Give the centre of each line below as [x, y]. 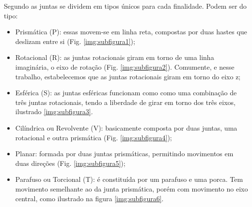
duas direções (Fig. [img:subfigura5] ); [70, 163]
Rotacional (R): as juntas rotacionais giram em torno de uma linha [115, 57]
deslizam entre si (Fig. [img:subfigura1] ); [75, 41]
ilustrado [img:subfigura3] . [54, 111]
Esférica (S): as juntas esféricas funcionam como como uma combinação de [126, 93]
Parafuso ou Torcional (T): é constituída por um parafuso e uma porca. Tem [129, 179]
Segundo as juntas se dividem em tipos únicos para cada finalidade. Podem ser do [125, 6]
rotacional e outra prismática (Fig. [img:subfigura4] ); [94, 137]
